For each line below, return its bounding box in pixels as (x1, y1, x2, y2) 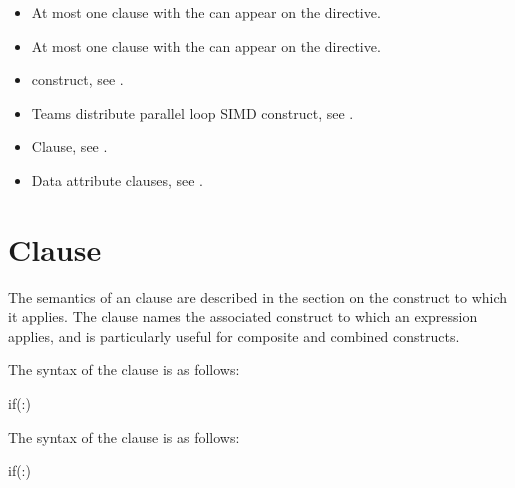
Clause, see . (31, 136, 108, 157)
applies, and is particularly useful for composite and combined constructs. (8, 325, 460, 346)
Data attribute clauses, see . (31, 169, 203, 190)
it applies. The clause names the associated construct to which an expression (8, 306, 478, 327)
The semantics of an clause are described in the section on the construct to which (8, 286, 508, 307)
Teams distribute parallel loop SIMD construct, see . (31, 102, 354, 123)
